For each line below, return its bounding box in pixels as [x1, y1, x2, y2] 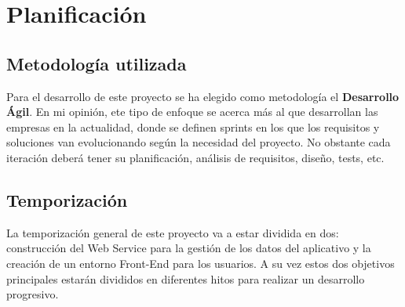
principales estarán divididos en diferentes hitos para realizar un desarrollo [6, 270, 365, 287]
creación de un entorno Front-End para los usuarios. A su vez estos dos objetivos [6, 255, 395, 271]
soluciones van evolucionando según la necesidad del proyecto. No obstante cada [6, 134, 391, 150]
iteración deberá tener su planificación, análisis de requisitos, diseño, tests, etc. [6, 149, 385, 165]
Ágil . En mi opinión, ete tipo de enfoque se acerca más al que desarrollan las [6, 103, 378, 120]
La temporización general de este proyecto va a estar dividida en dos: [6, 224, 339, 240]
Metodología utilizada [6, 51, 187, 75]
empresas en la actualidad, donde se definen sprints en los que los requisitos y [6, 118, 380, 135]
